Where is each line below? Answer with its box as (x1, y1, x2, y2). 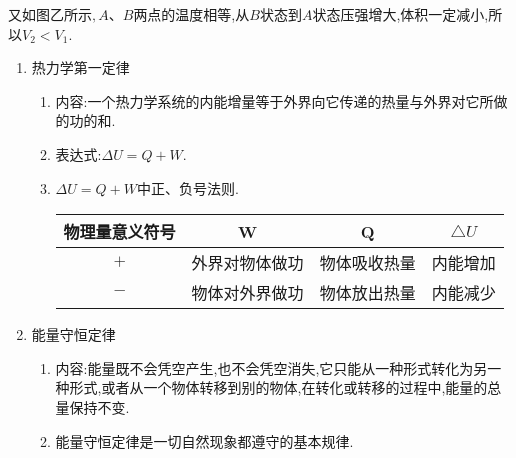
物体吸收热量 (319, 251, 416, 275)
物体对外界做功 (191, 281, 304, 305)
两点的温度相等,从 (133, 4, 250, 24)
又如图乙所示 (8, 4, 92, 24)
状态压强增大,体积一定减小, (312, 4, 489, 24)
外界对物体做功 (191, 251, 304, 275)
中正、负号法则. (136, 177, 239, 198)
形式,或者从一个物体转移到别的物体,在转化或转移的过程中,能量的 (69, 377, 488, 398)
